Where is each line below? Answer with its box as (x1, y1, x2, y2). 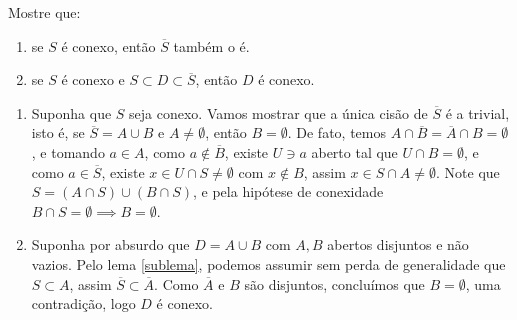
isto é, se (31, 122, 85, 143)
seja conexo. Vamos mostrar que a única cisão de (129, 102, 428, 123)
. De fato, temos (287, 122, 386, 143)
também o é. (173, 35, 250, 56)
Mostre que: (8, 2, 81, 22)
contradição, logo (31, 293, 136, 314)
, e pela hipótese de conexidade (193, 181, 384, 202)
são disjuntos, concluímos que (244, 273, 425, 294)
